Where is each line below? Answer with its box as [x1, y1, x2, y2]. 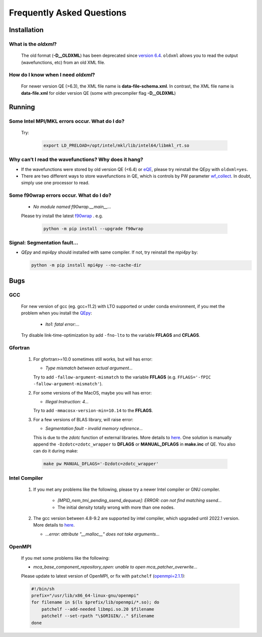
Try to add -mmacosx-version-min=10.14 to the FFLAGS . [33, 408, 153, 413]
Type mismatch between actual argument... [45, 365, 133, 371]
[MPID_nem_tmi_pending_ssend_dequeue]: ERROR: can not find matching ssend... [57, 498, 222, 503]
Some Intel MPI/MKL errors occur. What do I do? [9, 118, 125, 124]
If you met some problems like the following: [21, 555, 110, 561]
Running [9, 103, 35, 111]
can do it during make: [33, 448, 79, 454]
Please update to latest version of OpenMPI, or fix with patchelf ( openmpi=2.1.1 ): [21, 573, 185, 579]
